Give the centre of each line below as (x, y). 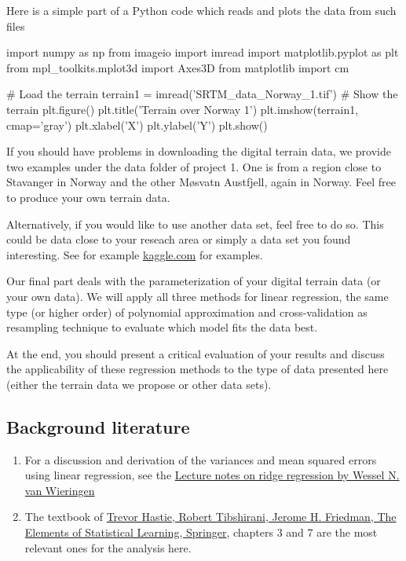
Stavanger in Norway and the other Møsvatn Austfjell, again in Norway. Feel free (201, 182)
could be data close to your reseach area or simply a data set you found (179, 239)
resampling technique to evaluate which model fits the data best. (162, 327)
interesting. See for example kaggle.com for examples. (135, 254)
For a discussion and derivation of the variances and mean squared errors (201, 459)
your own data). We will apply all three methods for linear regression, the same (198, 296)
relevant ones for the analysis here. (108, 547)
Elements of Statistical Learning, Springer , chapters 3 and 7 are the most (201, 532)
